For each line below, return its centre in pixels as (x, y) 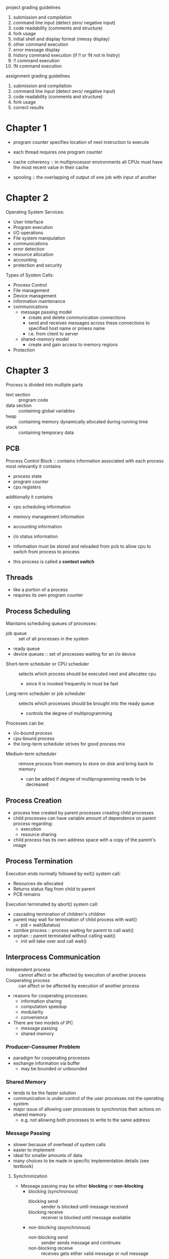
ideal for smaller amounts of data (48, 1155)
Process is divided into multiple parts (44, 384)
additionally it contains (29, 497)
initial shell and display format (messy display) (61, 39)
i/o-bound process (33, 733)
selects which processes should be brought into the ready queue (86, 704)
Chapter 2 (27, 198)
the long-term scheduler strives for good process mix (69, 744)
